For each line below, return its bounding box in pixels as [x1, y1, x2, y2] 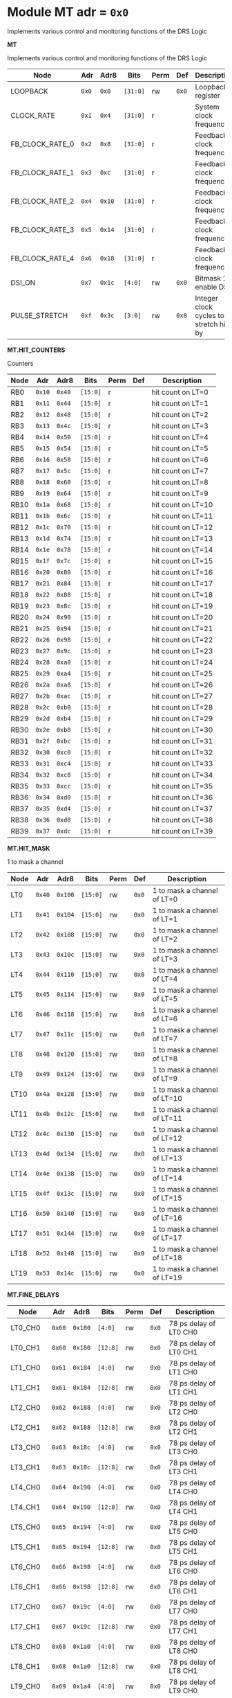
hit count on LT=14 [151, 545, 213, 554]
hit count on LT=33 [151, 759, 213, 768]
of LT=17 [152, 1232, 183, 1242]
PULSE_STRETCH [10, 310, 68, 320]
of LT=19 [152, 1273, 183, 1282]
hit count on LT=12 [151, 522, 213, 532]
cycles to [195, 310, 224, 320]
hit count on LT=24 [151, 657, 213, 667]
